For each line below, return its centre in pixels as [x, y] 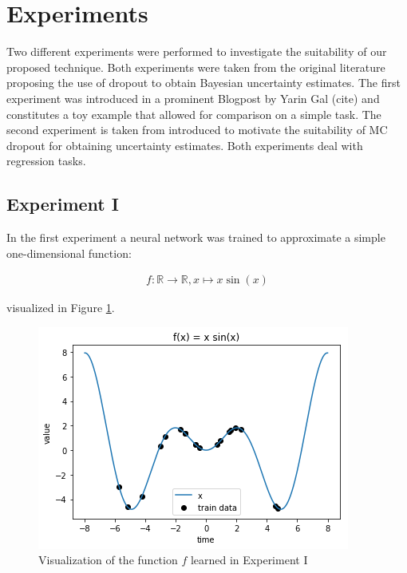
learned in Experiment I [249, 560]
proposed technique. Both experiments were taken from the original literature [196, 67]
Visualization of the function [108, 560]
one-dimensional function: [69, 253]
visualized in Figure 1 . [61, 308]
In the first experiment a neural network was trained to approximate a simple [196, 237]
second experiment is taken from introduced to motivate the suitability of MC [197, 130]
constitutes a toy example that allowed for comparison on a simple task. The [194, 114]
